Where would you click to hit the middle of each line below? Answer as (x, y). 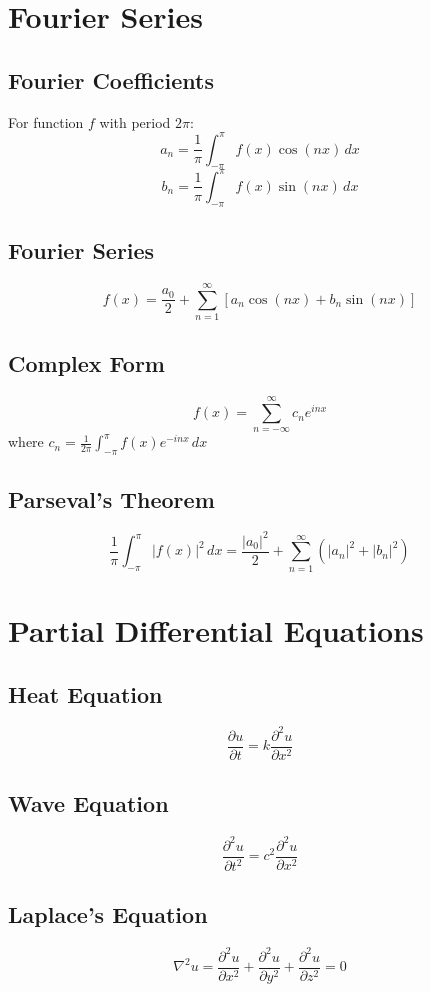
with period (135, 121)
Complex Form (86, 363)
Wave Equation (88, 803)
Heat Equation (85, 693)
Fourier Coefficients (111, 79)
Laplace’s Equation (108, 914)
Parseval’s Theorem (111, 498)
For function (46, 121)
